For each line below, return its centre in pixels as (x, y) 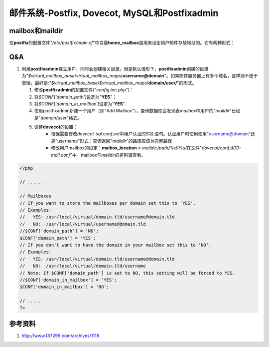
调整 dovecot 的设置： (56, 127)
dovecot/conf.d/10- (222, 148)
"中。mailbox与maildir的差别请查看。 (108, 155)
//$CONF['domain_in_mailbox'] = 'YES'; (68, 280)
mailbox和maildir (36, 31)
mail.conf (61, 155)
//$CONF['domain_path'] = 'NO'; (59, 231)
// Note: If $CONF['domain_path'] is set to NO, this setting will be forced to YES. (127, 273)
